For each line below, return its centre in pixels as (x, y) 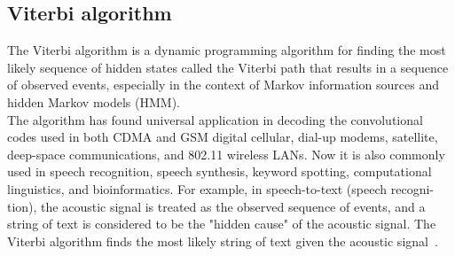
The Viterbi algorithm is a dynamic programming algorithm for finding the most (227, 50)
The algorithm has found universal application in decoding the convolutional (215, 119)
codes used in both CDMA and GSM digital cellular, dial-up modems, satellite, (223, 137)
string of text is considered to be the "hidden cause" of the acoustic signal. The (222, 224)
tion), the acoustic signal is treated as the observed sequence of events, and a (216, 206)
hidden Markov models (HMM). (94, 101)
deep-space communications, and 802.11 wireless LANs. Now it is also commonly (226, 154)
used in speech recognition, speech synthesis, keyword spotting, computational (220, 171)
